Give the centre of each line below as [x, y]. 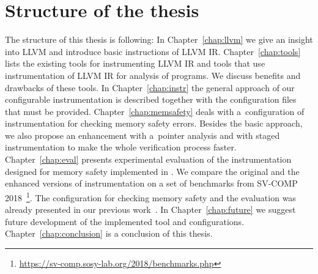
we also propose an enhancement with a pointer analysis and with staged [142, 135]
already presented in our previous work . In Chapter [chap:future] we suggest [150, 209]
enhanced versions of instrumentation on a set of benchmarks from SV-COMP [151, 183]
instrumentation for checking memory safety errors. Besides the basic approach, [154, 123]
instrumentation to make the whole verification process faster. [121, 147]
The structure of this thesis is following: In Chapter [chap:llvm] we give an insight [159, 39]
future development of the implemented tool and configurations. [125, 221]
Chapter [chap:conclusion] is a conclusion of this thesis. [109, 233]
